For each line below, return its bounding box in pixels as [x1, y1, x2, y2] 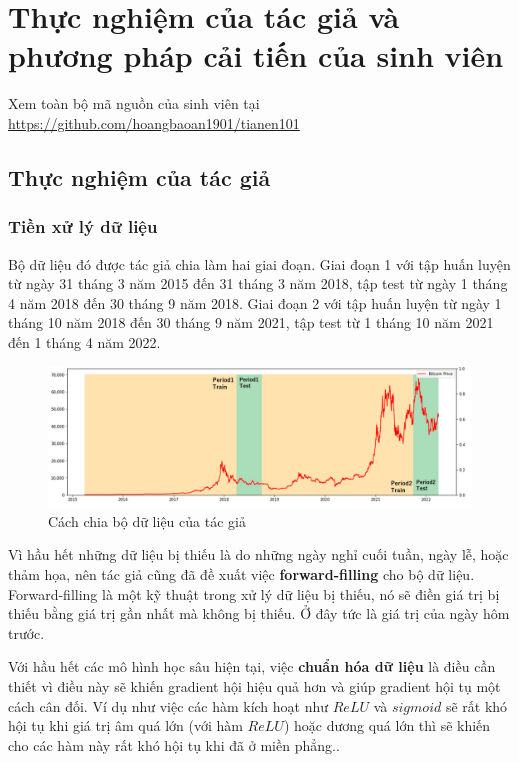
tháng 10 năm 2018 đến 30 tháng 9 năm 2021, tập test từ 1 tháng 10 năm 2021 [8, 312, 494, 333]
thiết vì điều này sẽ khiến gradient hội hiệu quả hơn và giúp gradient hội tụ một [8, 676, 501, 696]
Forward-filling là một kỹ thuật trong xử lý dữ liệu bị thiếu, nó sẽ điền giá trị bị [8, 583, 500, 604]
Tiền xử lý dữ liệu [8, 214, 158, 239]
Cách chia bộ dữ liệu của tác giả [48, 510, 246, 531]
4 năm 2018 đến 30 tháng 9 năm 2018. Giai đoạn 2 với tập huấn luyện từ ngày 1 [8, 292, 502, 313]
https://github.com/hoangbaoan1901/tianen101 [8, 112, 300, 133]
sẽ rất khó [445, 695, 508, 716]
